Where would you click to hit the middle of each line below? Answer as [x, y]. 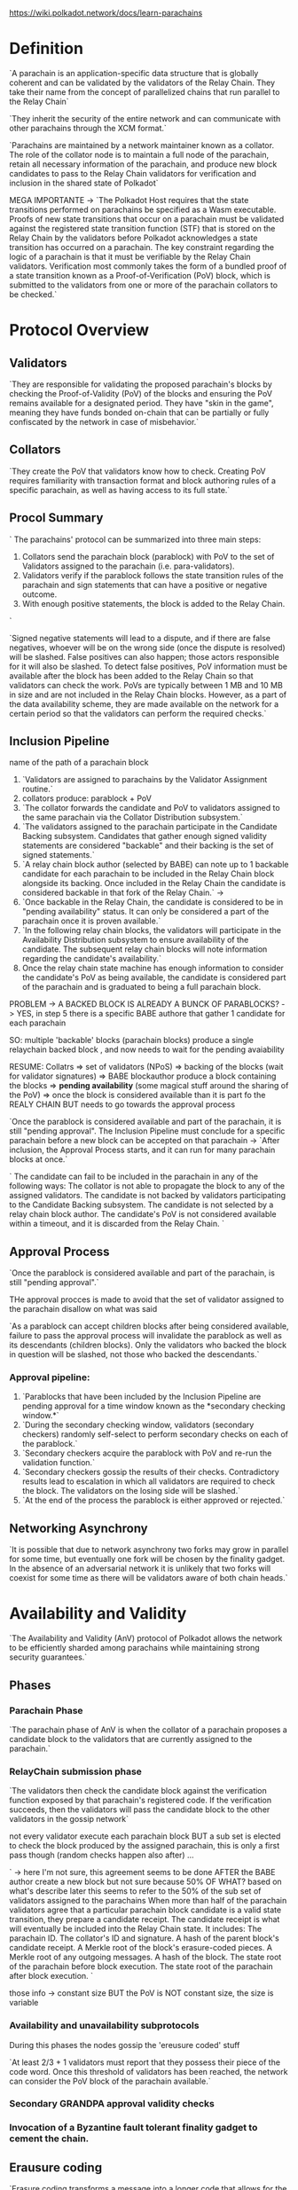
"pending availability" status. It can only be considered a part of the [145, 912]
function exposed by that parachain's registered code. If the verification [141, 1801]
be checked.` [33, 294]
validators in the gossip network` [69, 1819]
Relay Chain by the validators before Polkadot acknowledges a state [133, 238]
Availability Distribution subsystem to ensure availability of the [135, 940]
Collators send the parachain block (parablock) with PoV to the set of [148, 556]
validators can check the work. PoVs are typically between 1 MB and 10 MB [146, 685]
